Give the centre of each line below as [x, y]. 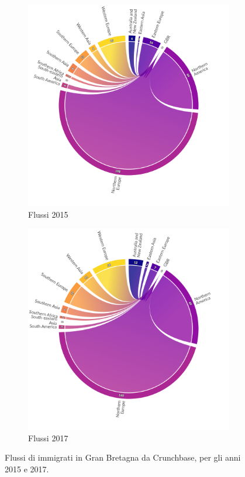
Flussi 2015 [48, 214]
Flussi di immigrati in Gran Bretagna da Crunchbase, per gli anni [123, 457]
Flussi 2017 [48, 437]
